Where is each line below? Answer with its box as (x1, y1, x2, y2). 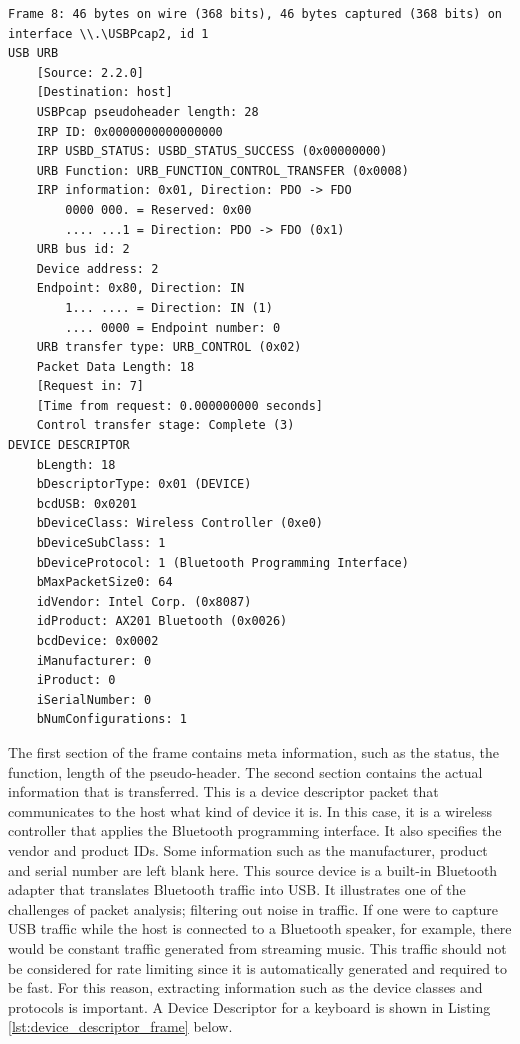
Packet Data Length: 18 (36, 359, 195, 374)
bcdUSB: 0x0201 (36, 496, 137, 511)
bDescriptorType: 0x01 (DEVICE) (36, 477, 252, 492)
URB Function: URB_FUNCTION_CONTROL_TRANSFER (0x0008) (36, 163, 409, 178)
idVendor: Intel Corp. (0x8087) (36, 594, 252, 609)
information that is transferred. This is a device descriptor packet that (8, 781, 439, 802)
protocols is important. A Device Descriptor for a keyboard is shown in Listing (8, 996, 491, 1017)
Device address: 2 (36, 261, 159, 276)
